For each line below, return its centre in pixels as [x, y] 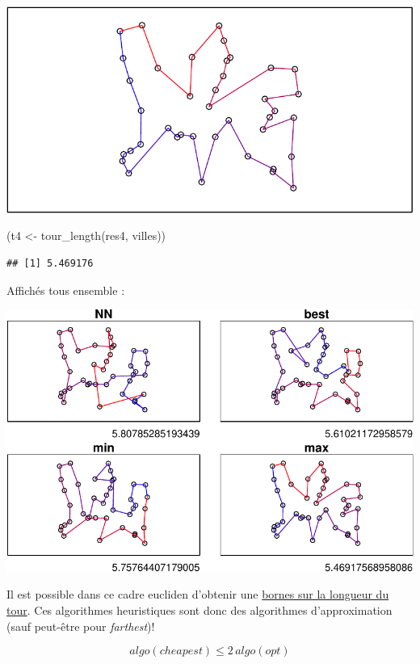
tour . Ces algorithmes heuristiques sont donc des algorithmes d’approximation [199, 610]
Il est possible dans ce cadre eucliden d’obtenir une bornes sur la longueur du [198, 594]
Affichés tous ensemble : [66, 290]
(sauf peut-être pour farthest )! [81, 626]
